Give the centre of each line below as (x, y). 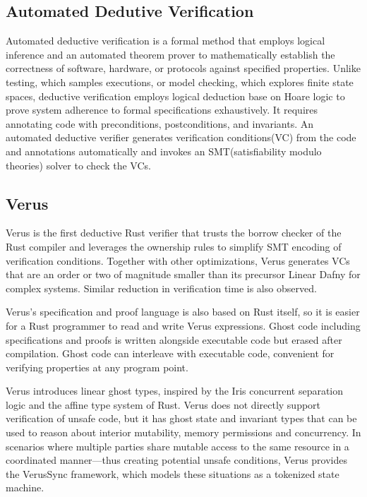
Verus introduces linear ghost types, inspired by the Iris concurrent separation (175, 391)
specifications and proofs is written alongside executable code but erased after (174, 339)
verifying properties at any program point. (97, 367)
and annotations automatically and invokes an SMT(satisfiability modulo (164, 151)
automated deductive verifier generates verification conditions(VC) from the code (181, 137)
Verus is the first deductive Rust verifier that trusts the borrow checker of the (174, 233)
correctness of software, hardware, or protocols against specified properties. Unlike (183, 68)
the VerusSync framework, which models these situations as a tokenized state (173, 473)
